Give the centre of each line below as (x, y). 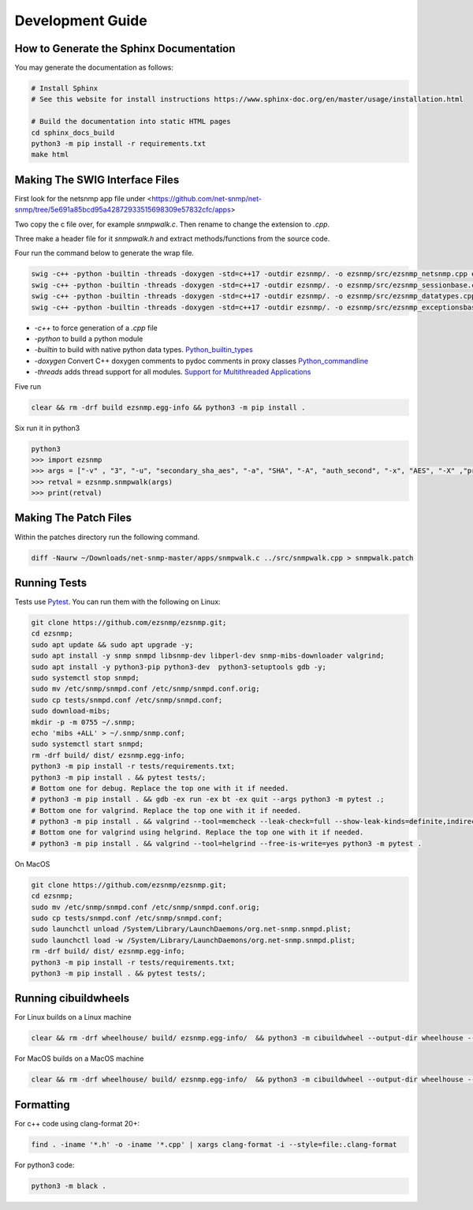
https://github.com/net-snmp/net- (207, 198)
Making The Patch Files (73, 518)
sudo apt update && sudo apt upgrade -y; (112, 644)
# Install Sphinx (65, 88)
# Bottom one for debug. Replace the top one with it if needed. (160, 788)
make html (50, 155)
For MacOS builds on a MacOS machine (79, 1058)
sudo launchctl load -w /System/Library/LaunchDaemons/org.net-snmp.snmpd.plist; (194, 940)
